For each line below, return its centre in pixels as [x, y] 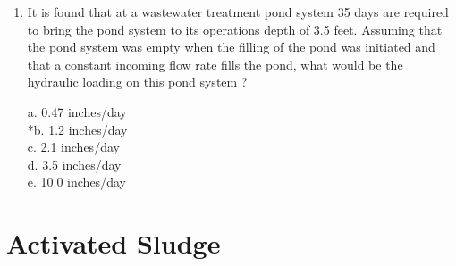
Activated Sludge [114, 243]
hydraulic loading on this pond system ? [137, 82]
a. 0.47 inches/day [77, 111]
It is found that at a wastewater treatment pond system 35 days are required [238, 12]
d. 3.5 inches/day [74, 164]
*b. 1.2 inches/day [77, 129]
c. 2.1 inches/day [73, 147]
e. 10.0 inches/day [76, 182]
